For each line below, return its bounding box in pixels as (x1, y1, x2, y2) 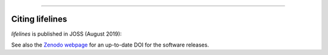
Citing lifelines (11, 14, 67, 24)
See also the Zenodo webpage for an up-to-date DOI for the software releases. (11, 41, 210, 48)
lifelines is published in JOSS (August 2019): (11, 30, 122, 37)
